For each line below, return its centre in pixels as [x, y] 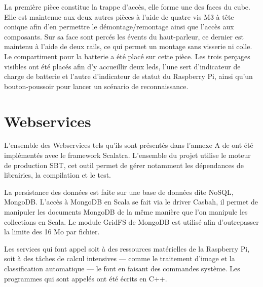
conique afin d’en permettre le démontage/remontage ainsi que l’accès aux [119, 27]
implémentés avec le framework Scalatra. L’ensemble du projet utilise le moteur [127, 155]
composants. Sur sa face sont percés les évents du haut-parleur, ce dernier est [124, 36]
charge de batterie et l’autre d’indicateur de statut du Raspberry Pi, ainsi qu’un [128, 76]
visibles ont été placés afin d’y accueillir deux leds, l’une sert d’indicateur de [122, 66]
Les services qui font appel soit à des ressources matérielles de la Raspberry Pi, [127, 248]
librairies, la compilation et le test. [58, 175]
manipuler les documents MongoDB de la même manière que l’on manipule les [126, 212]
